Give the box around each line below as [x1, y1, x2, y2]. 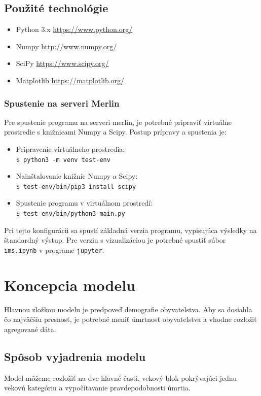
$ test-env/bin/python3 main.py [16, 210, 125, 218]
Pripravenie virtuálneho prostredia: [16, 143, 125, 154]
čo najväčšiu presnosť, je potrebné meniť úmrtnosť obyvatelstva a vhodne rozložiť [4, 314, 257, 324]
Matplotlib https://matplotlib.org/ [16, 75, 125, 85]
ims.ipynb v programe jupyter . [4, 244, 104, 255]
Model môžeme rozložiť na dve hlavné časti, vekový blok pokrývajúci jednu [4, 372, 237, 383]
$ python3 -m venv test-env [16, 156, 110, 163]
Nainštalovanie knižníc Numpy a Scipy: [16, 171, 138, 181]
